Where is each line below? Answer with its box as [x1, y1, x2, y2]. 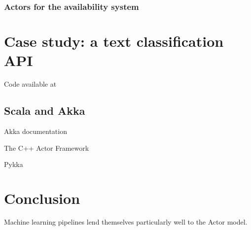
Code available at [4, 79, 57, 89]
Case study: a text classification [4, 31, 224, 51]
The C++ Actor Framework [4, 142, 89, 153]
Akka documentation [4, 126, 67, 136]
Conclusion [4, 188, 80, 208]
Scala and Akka [4, 103, 85, 118]
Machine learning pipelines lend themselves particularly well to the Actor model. [4, 216, 248, 227]
